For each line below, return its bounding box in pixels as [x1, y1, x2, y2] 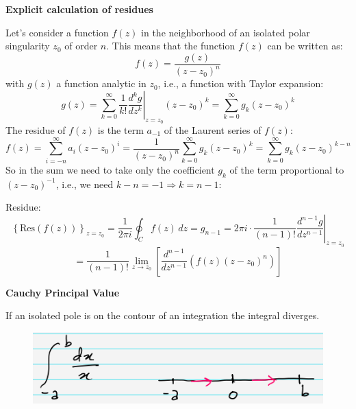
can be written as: [267, 38, 343, 53]
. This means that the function [106, 38, 236, 53]
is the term [97, 122, 144, 137]
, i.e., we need [55, 176, 114, 191]
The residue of [5, 122, 66, 137]
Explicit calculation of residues [5, 2, 153, 16]
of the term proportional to [229, 162, 344, 176]
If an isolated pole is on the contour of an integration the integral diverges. [5, 308, 320, 323]
